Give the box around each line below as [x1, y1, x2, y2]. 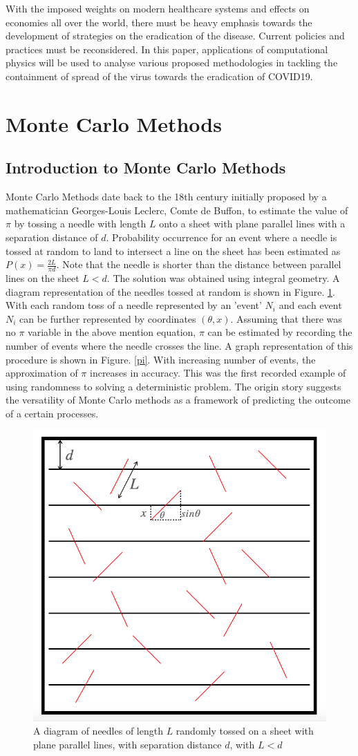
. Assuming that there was [230, 311, 342, 325]
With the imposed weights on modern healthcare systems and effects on [6, 1, 310, 15]
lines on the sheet [6, 270, 79, 285]
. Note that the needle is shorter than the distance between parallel [56, 257, 341, 272]
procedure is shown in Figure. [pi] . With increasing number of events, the [6, 352, 316, 366]
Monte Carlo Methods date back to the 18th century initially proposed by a [6, 189, 327, 204]
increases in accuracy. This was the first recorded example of [89, 366, 346, 380]
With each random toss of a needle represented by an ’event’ [6, 298, 262, 312]
